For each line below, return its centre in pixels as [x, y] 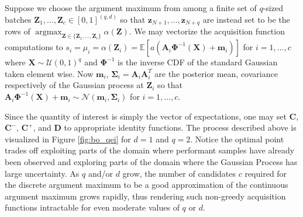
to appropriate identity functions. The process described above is [180, 127]
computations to [34, 47]
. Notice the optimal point [237, 139]
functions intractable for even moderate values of [92, 207]
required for [266, 173]
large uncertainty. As [42, 173]
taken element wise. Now [49, 73]
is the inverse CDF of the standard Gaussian [198, 62]
